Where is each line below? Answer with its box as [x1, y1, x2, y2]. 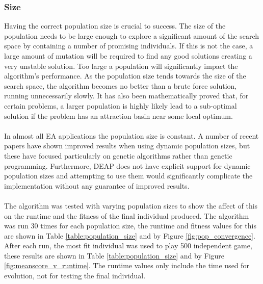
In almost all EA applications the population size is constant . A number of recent [4, 130, 259, 141]
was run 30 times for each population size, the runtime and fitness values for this [4, 220, 256, 231]
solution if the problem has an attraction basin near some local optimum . [4, 110, 233, 121]
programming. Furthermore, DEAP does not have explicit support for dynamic [4, 160, 251, 171]
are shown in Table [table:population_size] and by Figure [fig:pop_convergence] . [4, 230, 255, 241]
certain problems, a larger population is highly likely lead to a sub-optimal [4, 100, 237, 111]
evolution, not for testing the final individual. [4, 270, 146, 281]
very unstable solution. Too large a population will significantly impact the [4, 60, 238, 71]
